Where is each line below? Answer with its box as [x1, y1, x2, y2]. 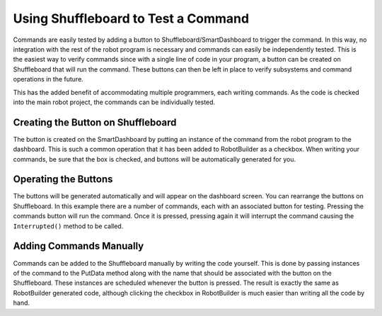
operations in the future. [13, 75, 84, 84]
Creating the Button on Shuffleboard [13, 116, 177, 128]
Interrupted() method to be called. [13, 222, 124, 230]
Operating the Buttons [13, 174, 113, 186]
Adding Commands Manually [13, 240, 144, 252]
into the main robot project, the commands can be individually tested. [13, 98, 216, 106]
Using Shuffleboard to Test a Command [13, 11, 250, 26]
